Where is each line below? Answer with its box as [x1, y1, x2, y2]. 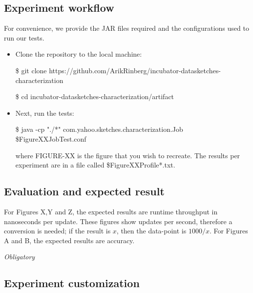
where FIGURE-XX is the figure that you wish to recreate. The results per [15, 150, 240, 160]
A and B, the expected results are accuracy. [4, 235, 135, 245]
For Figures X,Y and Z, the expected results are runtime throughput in [4, 206, 218, 216]
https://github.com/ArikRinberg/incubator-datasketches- [49, 65, 221, 75]
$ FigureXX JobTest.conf [15, 133, 86, 144]
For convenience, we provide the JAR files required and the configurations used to [4, 23, 249, 33]
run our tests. [4, 32, 44, 42]
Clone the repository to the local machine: [15, 49, 142, 59]
